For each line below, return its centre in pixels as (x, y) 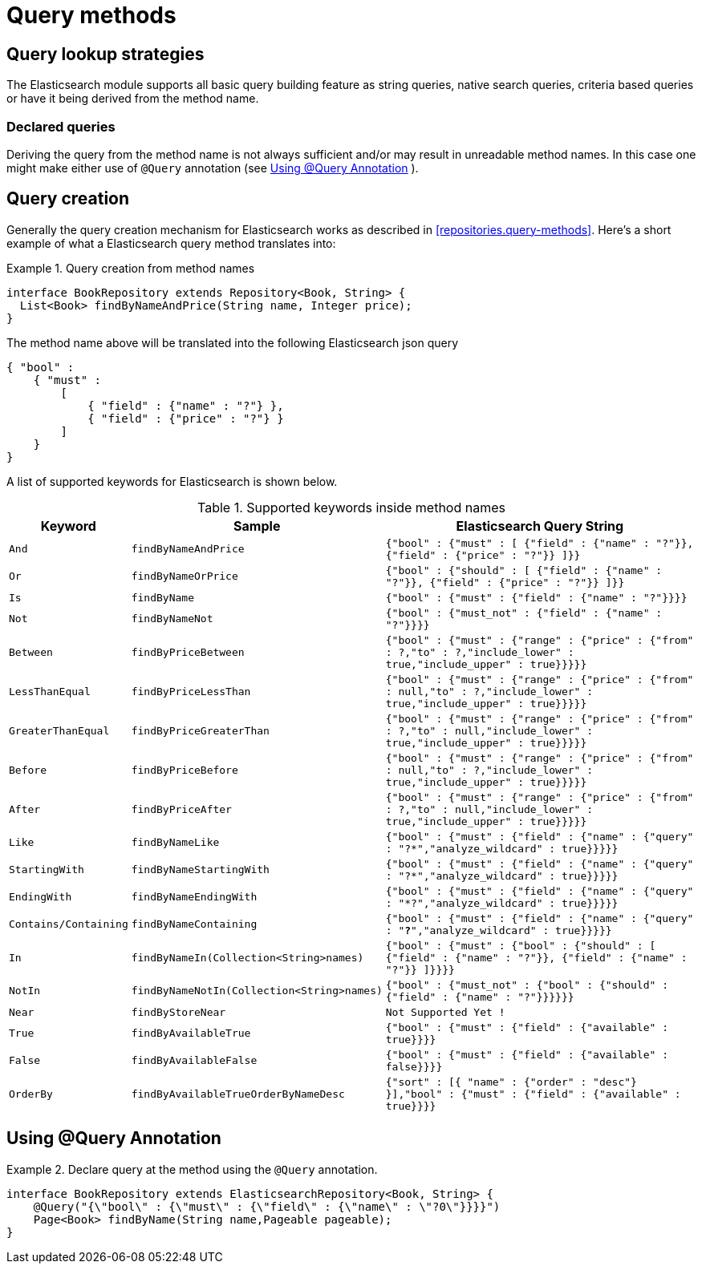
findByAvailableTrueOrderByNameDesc (238, 1094)
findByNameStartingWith (200, 870)
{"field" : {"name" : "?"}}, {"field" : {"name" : (536, 957)
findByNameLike (175, 843)
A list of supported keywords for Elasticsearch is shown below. (172, 481)
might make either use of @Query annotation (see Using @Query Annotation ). (213, 168)
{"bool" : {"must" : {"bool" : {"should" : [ (521, 945)
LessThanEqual (50, 691)
